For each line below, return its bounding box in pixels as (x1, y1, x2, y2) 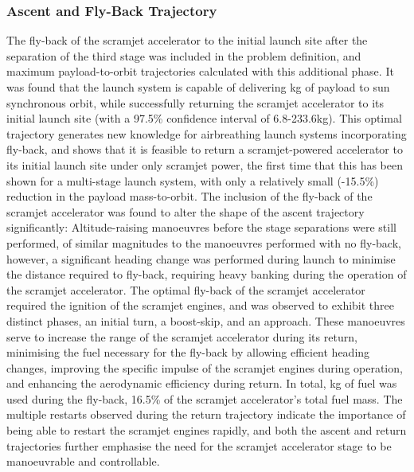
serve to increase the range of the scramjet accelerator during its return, (6, 328, 357, 345)
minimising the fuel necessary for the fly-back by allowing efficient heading (6, 344, 370, 361)
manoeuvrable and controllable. (6, 453, 160, 470)
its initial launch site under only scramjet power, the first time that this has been (6, 156, 404, 173)
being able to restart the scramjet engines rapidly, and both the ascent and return (6, 422, 407, 439)
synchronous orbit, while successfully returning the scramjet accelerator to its (6, 94, 385, 111)
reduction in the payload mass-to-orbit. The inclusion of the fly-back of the (6, 188, 373, 205)
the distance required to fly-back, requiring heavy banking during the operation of (6, 266, 407, 283)
